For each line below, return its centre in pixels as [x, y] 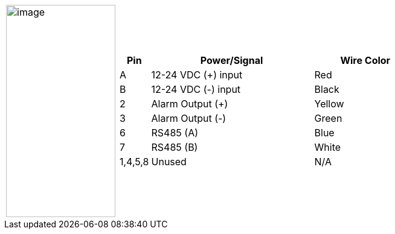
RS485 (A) [175, 133]
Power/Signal [232, 60]
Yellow [329, 104]
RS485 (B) [175, 147]
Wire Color [365, 60]
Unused [169, 162]
